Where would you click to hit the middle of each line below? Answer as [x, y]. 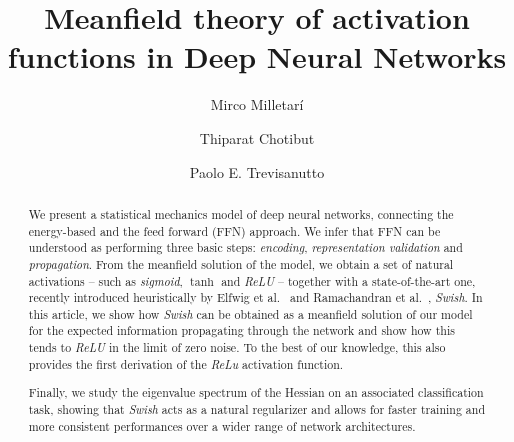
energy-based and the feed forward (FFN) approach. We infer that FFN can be [234, 230]
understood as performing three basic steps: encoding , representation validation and [245, 247]
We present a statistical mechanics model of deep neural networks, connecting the [241, 213]
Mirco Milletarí [257, 104]
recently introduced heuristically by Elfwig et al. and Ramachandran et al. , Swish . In [255, 297]
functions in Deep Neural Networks [257, 56]
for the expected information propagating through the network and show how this [241, 330]
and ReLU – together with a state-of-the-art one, [348, 280]
